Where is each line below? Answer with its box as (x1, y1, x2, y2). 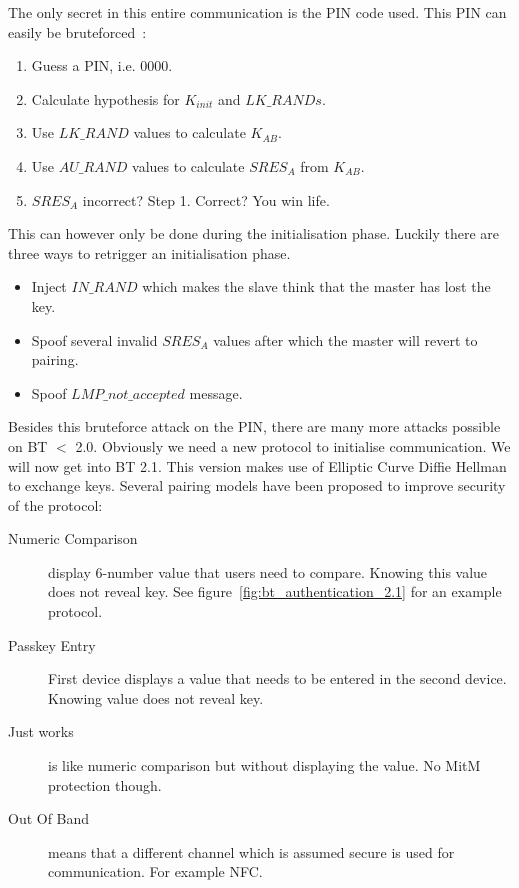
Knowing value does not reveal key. (48, 687, 264, 708)
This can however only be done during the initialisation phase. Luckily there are (8, 223, 499, 244)
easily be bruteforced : (8, 21, 147, 42)
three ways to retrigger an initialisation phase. (8, 242, 291, 263)
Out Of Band (8, 808, 90, 829)
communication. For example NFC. (48, 861, 263, 882)
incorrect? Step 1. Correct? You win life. (82, 189, 330, 210)
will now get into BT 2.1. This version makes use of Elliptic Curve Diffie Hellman (8, 455, 507, 476)
